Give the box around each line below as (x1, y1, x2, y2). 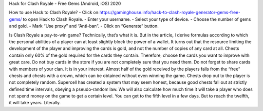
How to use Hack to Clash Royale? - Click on (9, 10, 99, 16)
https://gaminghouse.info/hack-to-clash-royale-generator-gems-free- (99, 10, 241, 16)
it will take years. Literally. (9, 100, 61, 106)
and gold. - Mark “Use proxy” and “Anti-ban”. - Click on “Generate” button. (9, 23, 159, 29)
